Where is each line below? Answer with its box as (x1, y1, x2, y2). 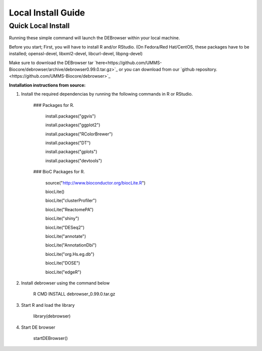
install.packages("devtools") (45, 158, 102, 164)
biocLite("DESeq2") (45, 224, 85, 230)
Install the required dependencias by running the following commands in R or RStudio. (21, 91, 193, 97)
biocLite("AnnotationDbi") (45, 242, 97, 248)
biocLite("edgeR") (45, 269, 82, 275)
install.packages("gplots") (45, 149, 98, 155)
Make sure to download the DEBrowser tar (9, 60, 94, 66)
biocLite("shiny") (45, 216, 80, 221)
